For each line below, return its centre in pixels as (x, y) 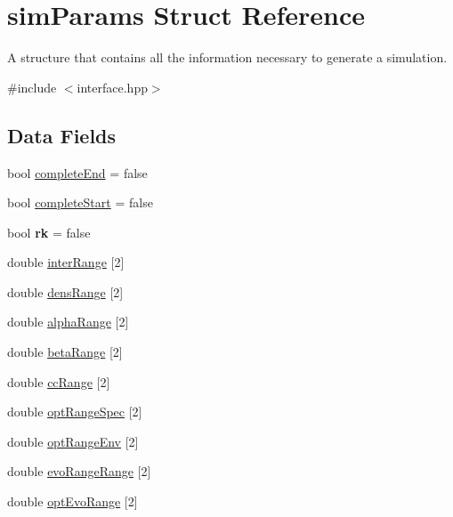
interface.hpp (112, 87)
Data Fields (62, 135)
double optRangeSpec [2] (75, 412)
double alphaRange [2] (68, 322)
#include (32, 87)
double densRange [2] (65, 291)
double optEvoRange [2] (73, 501)
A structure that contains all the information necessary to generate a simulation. (227, 57)
